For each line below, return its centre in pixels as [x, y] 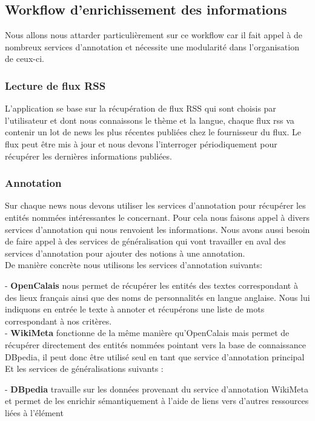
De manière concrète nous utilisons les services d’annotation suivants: [134, 265]
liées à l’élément [34, 412]
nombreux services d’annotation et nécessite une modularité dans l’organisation [152, 46]
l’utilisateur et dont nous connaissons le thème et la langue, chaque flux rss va [150, 120]
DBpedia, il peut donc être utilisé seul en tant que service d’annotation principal [155, 356]
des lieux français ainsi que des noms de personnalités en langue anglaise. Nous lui [157, 297]
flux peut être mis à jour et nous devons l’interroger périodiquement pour [141, 143]
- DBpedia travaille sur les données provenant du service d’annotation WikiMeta [157, 389]
